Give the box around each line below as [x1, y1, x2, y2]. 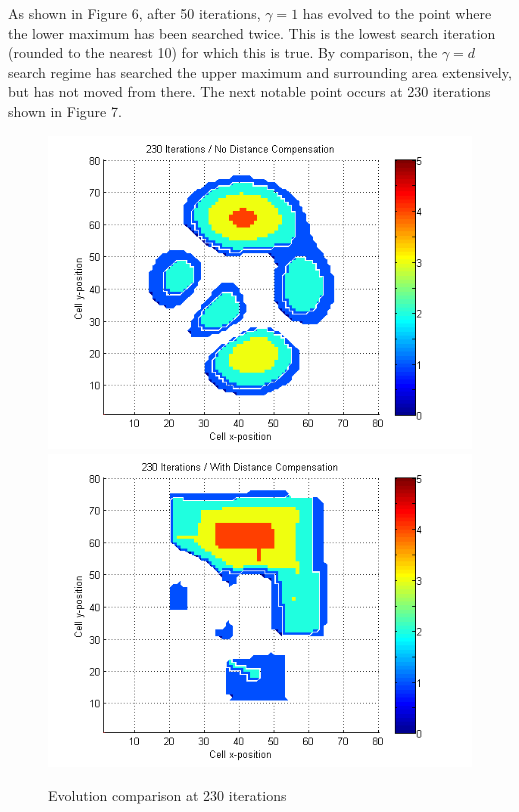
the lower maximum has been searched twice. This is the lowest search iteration [8, 22, 496, 43]
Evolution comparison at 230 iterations [48, 784, 287, 805]
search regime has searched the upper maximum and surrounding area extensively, [8, 61, 512, 82]
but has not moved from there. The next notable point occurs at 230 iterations [8, 81, 491, 102]
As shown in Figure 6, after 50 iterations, [8, 3, 261, 23]
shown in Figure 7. [8, 100, 122, 121]
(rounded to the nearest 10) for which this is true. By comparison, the [8, 42, 438, 63]
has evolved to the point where [302, 3, 492, 23]
